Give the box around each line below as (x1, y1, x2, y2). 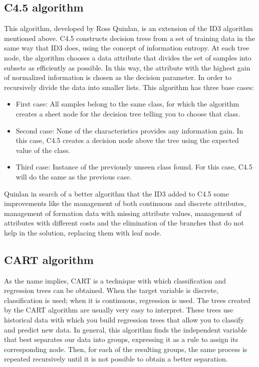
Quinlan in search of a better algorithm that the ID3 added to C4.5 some (4, 188, 229, 198)
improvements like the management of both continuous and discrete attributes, (4, 198, 246, 208)
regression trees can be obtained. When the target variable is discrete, (4, 285, 218, 295)
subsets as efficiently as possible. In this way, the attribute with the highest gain (4, 62, 250, 72)
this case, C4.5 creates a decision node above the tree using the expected (16, 135, 239, 145)
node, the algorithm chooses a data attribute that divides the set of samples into (4, 52, 251, 62)
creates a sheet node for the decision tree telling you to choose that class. (16, 108, 240, 118)
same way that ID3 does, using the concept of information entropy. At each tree (4, 42, 249, 53)
